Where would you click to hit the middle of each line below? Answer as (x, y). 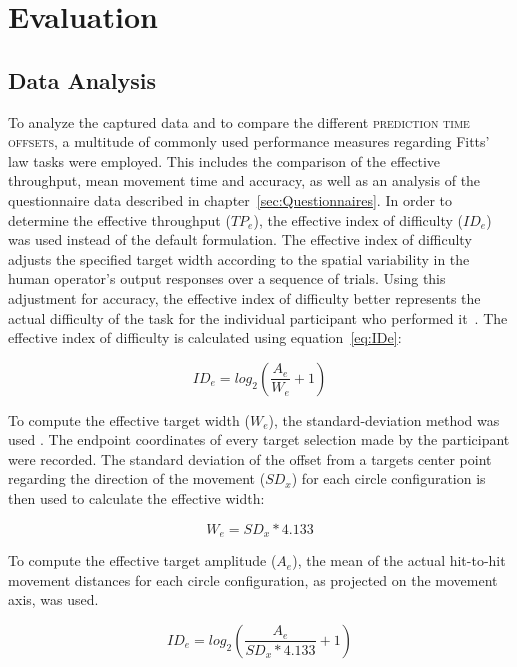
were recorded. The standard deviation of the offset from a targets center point (250, 458)
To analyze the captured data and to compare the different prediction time (239, 121)
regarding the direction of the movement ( (137, 478)
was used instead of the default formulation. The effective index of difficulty (240, 239)
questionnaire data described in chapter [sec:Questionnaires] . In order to (230, 199)
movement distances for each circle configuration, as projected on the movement (253, 579)
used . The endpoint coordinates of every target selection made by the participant (259, 439)
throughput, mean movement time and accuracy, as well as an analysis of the (244, 180)
